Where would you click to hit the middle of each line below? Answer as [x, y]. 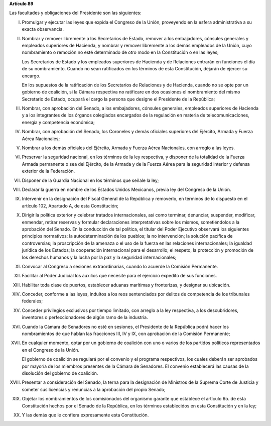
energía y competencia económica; [58, 122]
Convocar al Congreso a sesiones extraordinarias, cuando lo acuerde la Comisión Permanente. [120, 266]
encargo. [31, 76]
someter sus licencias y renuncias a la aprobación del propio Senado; [94, 389]
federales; [32, 301]
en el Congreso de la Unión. [51, 350]
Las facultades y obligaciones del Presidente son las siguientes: [75, 13]
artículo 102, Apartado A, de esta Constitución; [70, 205]
